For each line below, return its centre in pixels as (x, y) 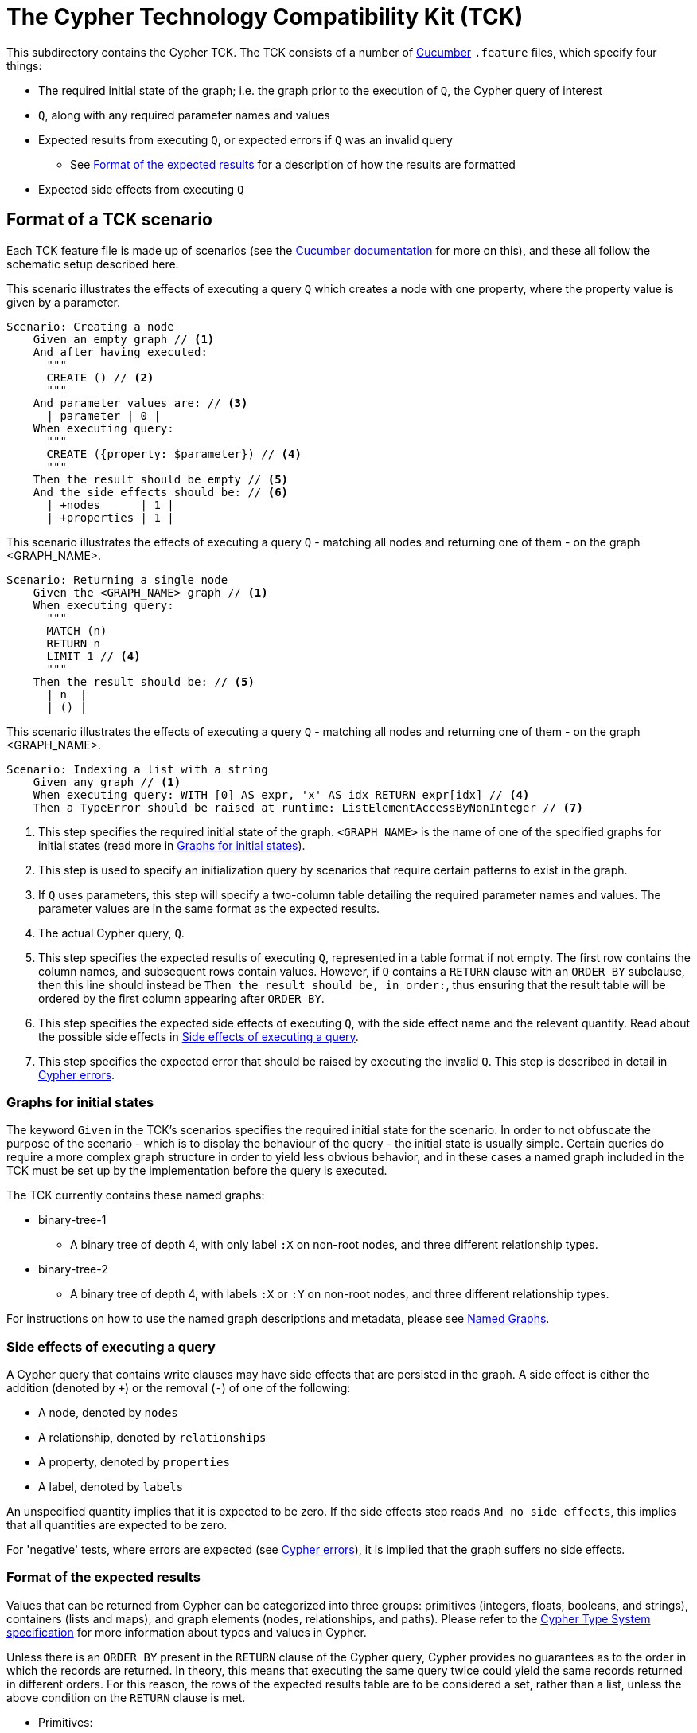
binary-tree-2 (73, 1269)
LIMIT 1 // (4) (93, 656)
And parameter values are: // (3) (140, 403)
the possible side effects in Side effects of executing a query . (199, 1036)
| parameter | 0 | (103, 415)
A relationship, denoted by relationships (152, 1438)
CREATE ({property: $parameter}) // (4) (174, 454)
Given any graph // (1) (107, 782)
